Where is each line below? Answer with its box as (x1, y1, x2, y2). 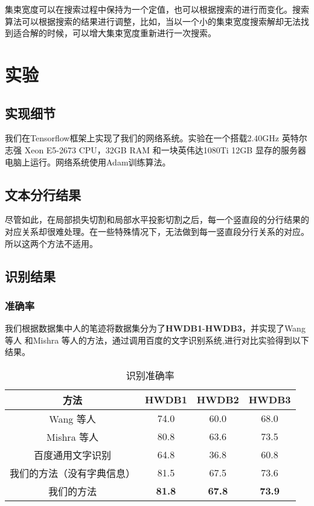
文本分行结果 (5, 185, 81, 203)
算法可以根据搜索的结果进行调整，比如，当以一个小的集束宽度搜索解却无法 (5, 14, 301, 27)
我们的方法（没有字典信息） (10, 466, 136, 480)
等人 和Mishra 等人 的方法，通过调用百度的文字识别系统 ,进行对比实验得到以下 (5, 333, 309, 346)
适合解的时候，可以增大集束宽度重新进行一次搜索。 (13, 27, 216, 39)
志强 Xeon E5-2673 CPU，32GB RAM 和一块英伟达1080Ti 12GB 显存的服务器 (5, 143, 306, 156)
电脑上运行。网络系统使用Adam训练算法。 (5, 155, 171, 168)
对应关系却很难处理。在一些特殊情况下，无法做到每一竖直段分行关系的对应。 (5, 225, 309, 237)
